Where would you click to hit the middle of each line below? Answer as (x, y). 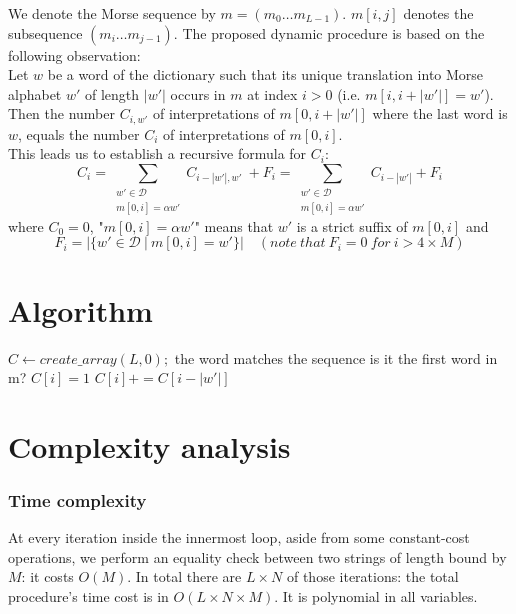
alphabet (35, 93)
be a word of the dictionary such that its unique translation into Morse (265, 74)
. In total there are (184, 576)
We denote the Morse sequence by (112, 13)
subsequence (45, 32)
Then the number (61, 113)
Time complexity (77, 499)
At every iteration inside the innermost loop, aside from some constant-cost (239, 537)
